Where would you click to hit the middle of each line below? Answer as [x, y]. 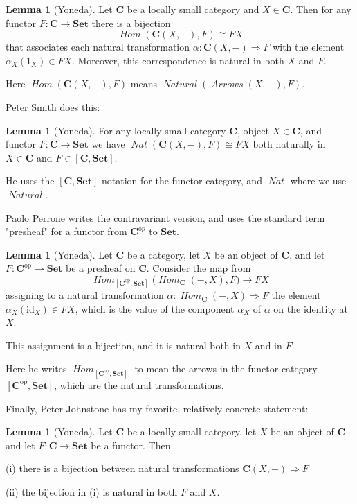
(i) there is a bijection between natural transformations [122, 468]
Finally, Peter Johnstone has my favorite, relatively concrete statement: [157, 408]
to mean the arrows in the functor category [226, 368]
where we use [318, 181]
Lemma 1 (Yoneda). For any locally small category [116, 130]
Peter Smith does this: [53, 106]
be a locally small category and [193, 9]
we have [108, 144]
